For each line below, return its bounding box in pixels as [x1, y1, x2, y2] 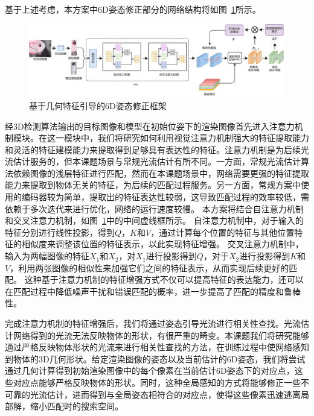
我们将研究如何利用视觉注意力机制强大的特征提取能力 [97, 131, 309, 144]
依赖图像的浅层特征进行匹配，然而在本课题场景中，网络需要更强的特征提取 [13, 166, 309, 179]
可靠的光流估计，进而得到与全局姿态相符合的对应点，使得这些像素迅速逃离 [5, 388, 301, 400]
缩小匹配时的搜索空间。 [30, 400, 123, 412]
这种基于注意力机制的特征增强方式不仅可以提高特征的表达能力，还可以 [24, 273, 304, 286]
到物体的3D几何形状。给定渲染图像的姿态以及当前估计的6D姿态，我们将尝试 [5, 352, 306, 365]
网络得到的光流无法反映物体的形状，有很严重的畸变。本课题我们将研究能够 [13, 329, 309, 341]
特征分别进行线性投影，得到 [5, 225, 115, 238]
